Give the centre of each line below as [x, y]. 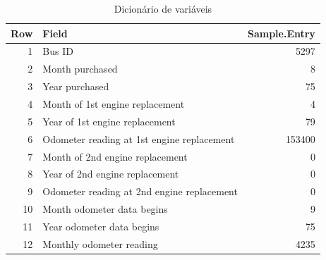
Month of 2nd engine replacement [115, 156]
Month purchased [80, 69]
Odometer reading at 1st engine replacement [139, 138]
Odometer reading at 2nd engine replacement [140, 191]
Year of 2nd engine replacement [111, 174]
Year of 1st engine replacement [109, 121]
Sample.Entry [281, 33]
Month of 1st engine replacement [114, 103]
